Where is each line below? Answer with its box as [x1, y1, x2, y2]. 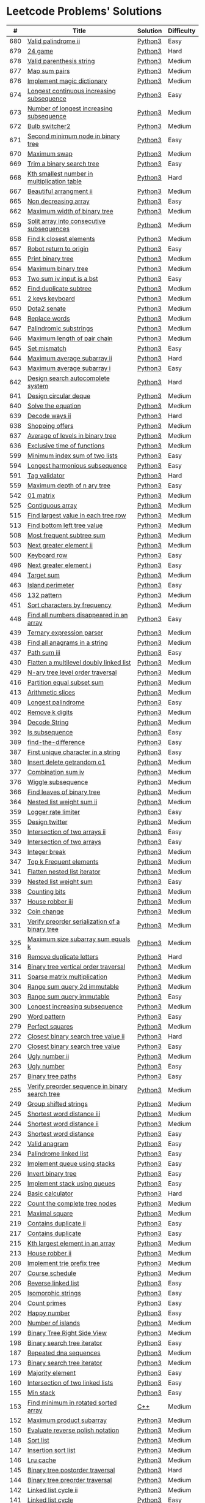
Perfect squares [27, 1022, 73, 1030]
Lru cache [27, 1456, 57, 1464]
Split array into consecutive [27, 216, 106, 225]
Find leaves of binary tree [27, 788, 101, 796]
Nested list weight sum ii [27, 797, 98, 806]
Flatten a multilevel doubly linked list [27, 658, 131, 666]
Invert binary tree [27, 1169, 77, 1178]
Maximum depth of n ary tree [27, 481, 111, 490]
